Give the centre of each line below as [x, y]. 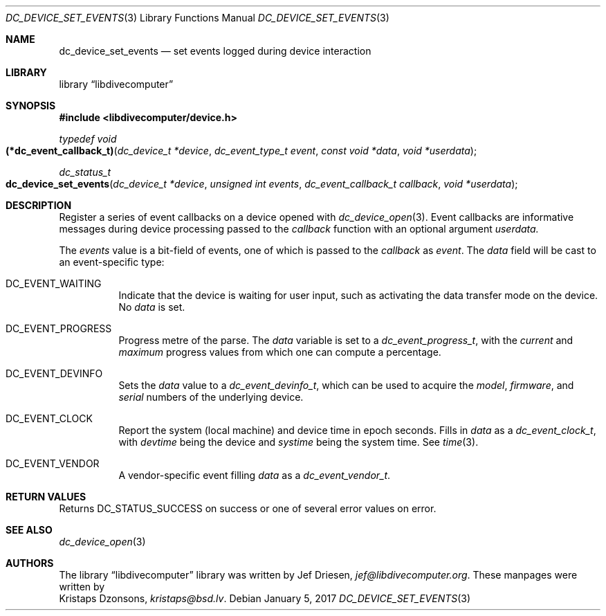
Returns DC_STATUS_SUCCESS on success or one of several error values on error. [248, 508]
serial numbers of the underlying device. [211, 397]
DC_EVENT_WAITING [54, 283]
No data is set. [152, 307]
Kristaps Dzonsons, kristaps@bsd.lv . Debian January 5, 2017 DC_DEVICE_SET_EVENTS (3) [265, 598]
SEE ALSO [29, 530]
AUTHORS [30, 563]
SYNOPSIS [31, 106]
